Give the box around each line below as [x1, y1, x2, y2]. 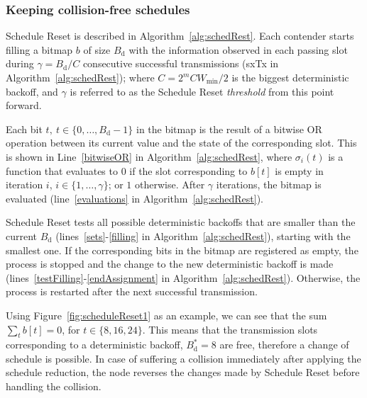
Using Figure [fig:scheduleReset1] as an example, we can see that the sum [6, 307, 327, 322]
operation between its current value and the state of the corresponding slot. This [6, 135, 357, 150]
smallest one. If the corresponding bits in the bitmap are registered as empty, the [6, 242, 358, 257]
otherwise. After [135, 177, 205, 192]
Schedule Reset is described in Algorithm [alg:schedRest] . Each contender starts [6, 28, 354, 43]
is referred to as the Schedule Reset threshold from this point [70, 84, 334, 98]
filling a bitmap [6, 42, 73, 57]
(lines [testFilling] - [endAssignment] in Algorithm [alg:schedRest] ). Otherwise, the [6, 270, 361, 285]
